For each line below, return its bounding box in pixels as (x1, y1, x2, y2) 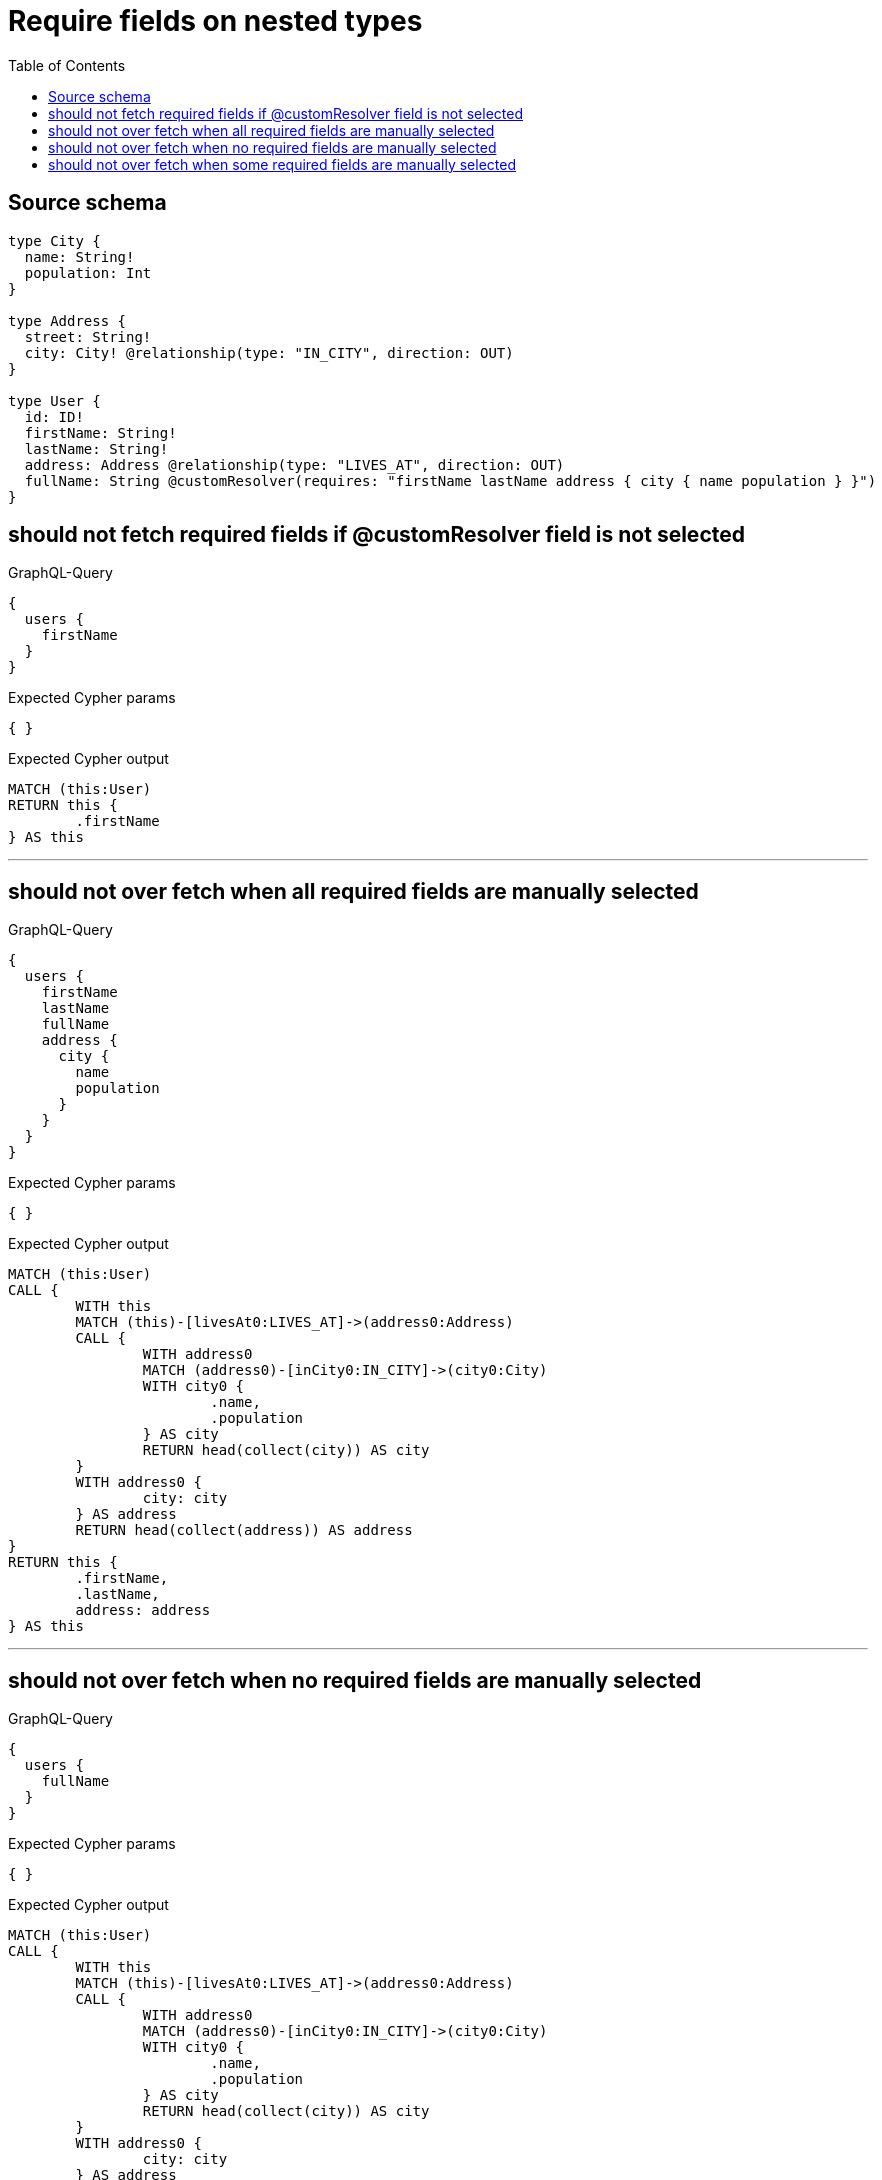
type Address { (8, 312, 127, 329)
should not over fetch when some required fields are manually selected (48, 155, 517, 173)
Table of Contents (8, 56, 126, 74)
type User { (8, 392, 101, 409)
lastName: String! (24, 440, 169, 457)
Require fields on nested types (8, 4, 423, 38)
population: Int (24, 264, 152, 281)
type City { (8, 232, 101, 249)
